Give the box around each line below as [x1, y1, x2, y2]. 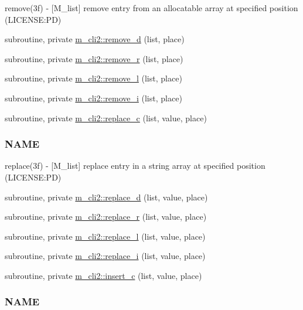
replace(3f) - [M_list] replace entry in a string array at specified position [5, 159, 265, 172]
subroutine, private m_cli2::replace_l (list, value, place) [5, 230, 206, 242]
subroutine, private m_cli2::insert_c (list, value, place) [5, 269, 202, 281]
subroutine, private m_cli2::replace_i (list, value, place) [5, 250, 206, 262]
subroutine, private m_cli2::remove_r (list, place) [5, 52, 183, 64]
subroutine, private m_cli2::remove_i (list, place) [5, 91, 182, 104]
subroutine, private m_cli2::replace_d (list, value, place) [5, 190, 208, 203]
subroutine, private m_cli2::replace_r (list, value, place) [5, 210, 207, 223]
